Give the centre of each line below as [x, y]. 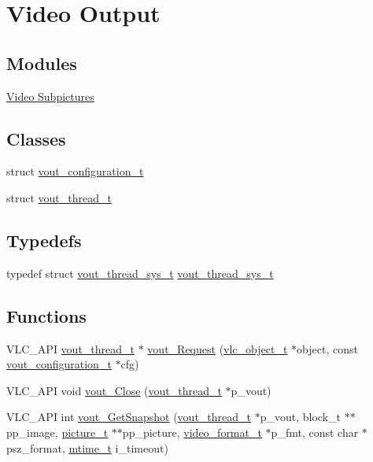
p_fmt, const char [315, 432]
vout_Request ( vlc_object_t [218, 348]
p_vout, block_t [300, 417]
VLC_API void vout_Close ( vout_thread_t [114, 390]
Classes [36, 138]
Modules [42, 63]
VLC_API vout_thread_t [71, 348]
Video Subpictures [50, 96]
